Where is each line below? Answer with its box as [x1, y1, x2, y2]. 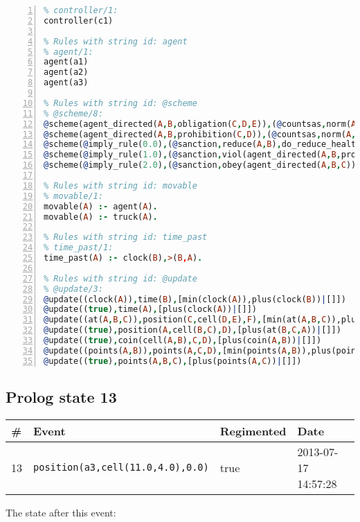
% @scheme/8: [44, 108, 103, 119]
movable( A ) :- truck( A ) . [44, 211, 158, 222]
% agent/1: [44, 46, 93, 57]
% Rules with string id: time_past [44, 232, 208, 243]
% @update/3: [44, 284, 103, 294]
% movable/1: [44, 191, 103, 201]
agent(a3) [44, 78, 89, 88]
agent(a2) [44, 67, 89, 78]
